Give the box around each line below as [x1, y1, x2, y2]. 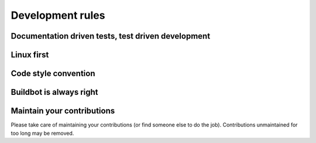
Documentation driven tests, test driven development [11, 31, 211, 41]
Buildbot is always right [11, 87, 99, 97]
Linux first [11, 50, 49, 60]
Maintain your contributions [11, 106, 115, 116]
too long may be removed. [11, 130, 74, 137]
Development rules [11, 9, 105, 22]
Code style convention [11, 69, 95, 79]
